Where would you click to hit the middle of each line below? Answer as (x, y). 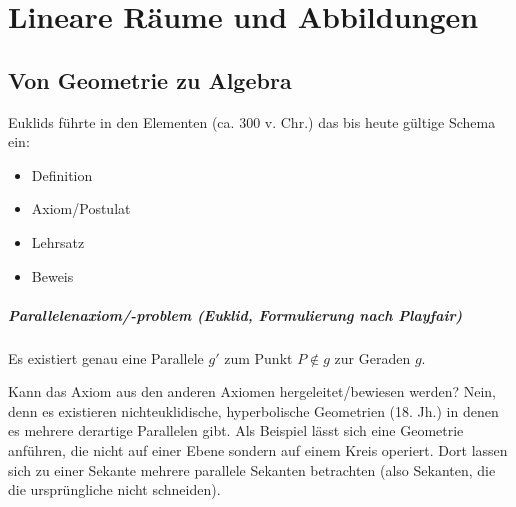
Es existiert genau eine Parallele (106, 357)
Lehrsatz (58, 241)
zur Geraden (372, 357)
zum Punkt (258, 357)
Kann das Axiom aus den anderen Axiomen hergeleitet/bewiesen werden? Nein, (252, 391)
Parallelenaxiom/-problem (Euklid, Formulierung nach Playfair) (235, 314)
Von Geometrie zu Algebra (150, 79)
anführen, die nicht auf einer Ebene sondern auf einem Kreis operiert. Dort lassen (258, 450)
